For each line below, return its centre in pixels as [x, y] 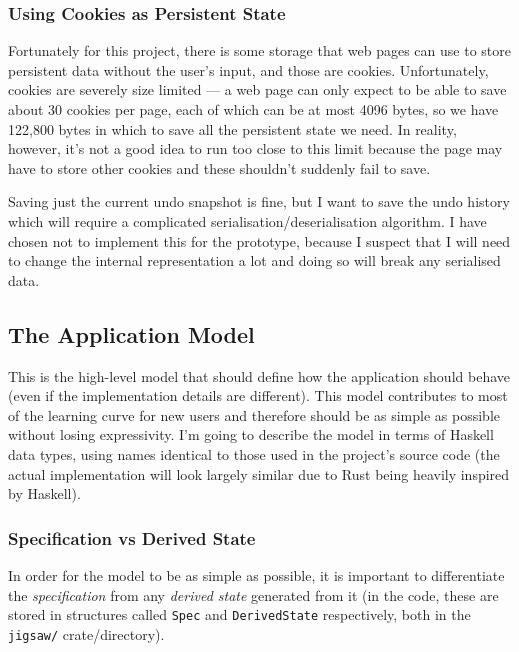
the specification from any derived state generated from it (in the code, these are [253, 594]
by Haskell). [44, 493]
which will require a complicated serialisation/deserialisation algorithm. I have [247, 220]
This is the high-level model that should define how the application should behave [259, 375]
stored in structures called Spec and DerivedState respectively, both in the [239, 614]
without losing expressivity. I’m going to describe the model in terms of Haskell [251, 434]
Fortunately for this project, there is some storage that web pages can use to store [259, 50]
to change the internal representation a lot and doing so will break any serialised [254, 260]
